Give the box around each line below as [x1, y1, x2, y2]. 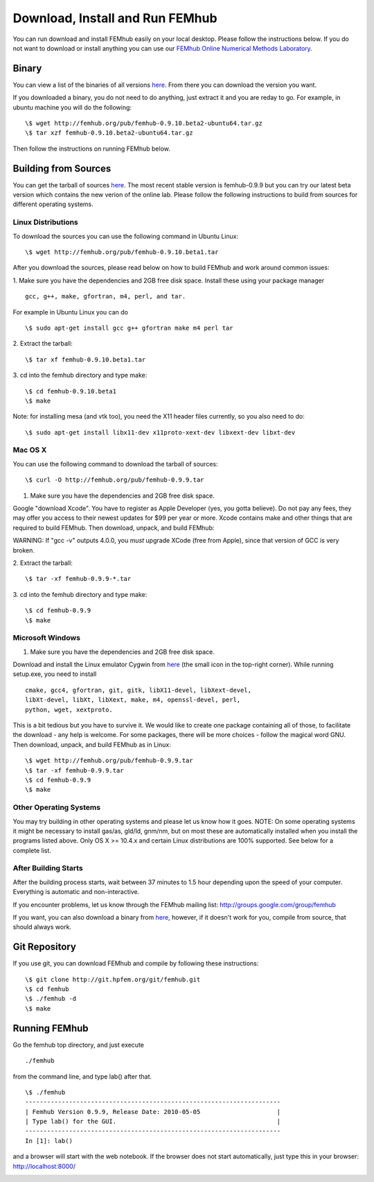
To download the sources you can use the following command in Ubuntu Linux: [12, 232, 239, 240]
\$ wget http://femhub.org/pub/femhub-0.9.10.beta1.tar [25, 248, 219, 256]
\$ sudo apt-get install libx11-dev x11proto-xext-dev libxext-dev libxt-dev [25, 428, 296, 437]
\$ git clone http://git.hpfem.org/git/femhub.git [25, 975, 201, 983]
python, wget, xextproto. [25, 705, 114, 714]
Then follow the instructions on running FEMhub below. [12, 144, 171, 153]
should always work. [12, 923, 72, 931]
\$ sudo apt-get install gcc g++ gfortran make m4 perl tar [25, 323, 233, 332]
